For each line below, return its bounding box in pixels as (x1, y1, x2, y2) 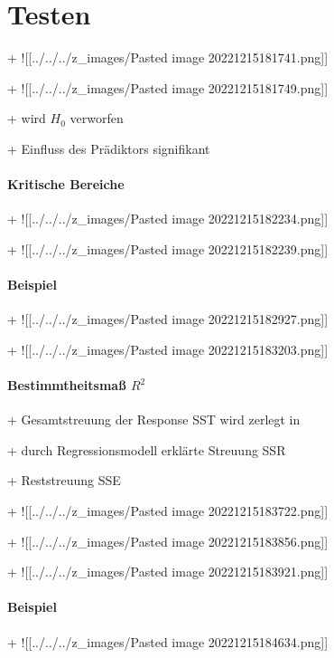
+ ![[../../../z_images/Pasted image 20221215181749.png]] (7, 78, 329, 97)
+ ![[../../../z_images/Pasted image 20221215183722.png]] (7, 501, 329, 520)
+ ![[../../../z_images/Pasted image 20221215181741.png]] (7, 48, 329, 67)
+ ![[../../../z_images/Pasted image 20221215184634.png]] (7, 632, 329, 651)
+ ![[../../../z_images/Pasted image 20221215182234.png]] (7, 209, 329, 228)
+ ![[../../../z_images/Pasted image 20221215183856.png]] (7, 531, 329, 550)
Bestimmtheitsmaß (7, 376, 126, 395)
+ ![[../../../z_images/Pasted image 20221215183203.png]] (7, 339, 329, 358)
